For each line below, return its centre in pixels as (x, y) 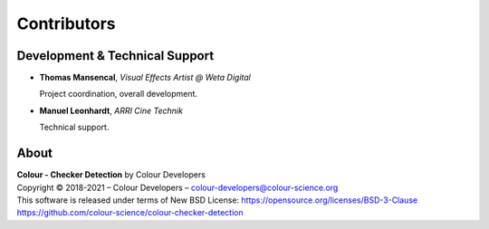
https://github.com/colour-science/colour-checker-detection (130, 213)
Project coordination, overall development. (119, 94)
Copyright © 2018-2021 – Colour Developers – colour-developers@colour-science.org (177, 187)
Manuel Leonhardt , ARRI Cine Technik (111, 110)
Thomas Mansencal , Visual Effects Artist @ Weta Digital (145, 78)
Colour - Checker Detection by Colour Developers (111, 175)
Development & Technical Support (115, 56)
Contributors (67, 24)
